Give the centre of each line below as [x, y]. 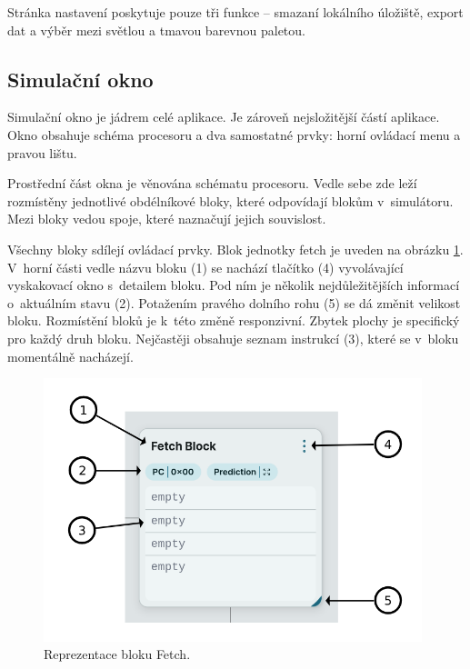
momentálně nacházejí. [70, 356]
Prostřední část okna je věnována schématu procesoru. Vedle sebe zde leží [212, 183]
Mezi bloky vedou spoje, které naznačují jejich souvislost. [167, 219]
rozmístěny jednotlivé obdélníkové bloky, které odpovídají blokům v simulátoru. [230, 200]
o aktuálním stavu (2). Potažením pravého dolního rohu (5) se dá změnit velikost [234, 302]
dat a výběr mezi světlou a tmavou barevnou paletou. [156, 30]
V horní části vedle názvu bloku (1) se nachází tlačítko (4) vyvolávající [205, 267]
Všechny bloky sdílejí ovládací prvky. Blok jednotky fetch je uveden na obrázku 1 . [235, 249]
